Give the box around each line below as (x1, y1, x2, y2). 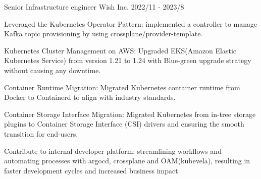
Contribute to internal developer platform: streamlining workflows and (4, 145, 222, 156)
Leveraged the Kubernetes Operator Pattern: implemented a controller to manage (4, 18, 257, 29)
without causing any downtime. (4, 65, 101, 75)
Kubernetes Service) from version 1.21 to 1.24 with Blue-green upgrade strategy (4, 55, 251, 66)
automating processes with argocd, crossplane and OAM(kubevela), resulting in (4, 155, 250, 166)
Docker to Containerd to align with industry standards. (4, 92, 176, 102)
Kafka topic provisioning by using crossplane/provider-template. (4, 28, 203, 39)
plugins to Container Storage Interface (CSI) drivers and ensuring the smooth (4, 118, 244, 129)
